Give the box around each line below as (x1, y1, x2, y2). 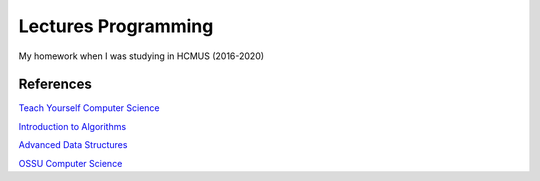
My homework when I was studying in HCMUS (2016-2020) (18, 50, 265, 62)
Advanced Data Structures (18, 139, 128, 151)
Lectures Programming (18, 15, 214, 37)
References (18, 76, 92, 93)
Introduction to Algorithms (18, 120, 127, 132)
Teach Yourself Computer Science (18, 102, 160, 114)
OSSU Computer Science (18, 157, 123, 169)
